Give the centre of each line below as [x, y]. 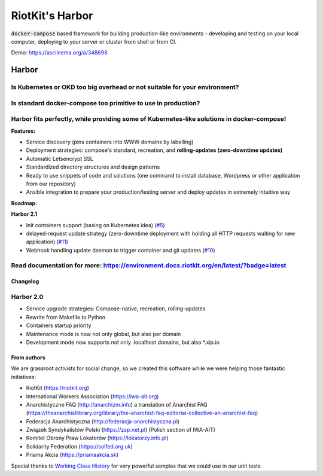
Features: [23, 131]
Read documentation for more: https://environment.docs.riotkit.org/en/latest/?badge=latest [149, 266]
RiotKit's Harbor [52, 16]
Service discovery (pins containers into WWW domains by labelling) [110, 142]
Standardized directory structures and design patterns [93, 167]
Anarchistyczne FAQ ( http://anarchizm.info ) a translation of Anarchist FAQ [117, 404]
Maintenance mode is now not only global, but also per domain [103, 334]
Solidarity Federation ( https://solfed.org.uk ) [79, 446]
